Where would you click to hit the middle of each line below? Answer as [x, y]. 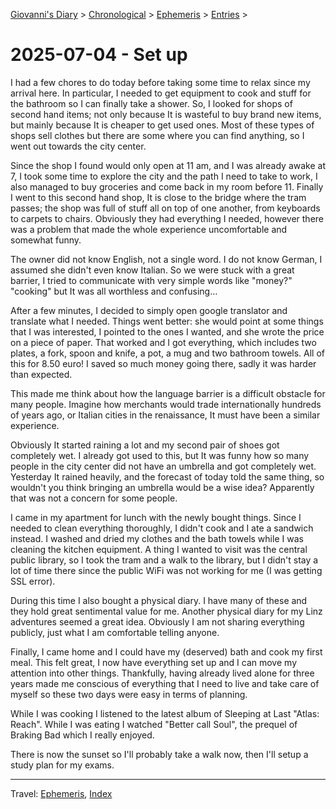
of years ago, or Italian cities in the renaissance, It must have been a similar [165, 415]
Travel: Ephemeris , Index [61, 793]
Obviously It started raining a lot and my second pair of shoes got [145, 445]
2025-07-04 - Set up [99, 55]
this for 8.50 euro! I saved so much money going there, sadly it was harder [163, 363]
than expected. [41, 374]
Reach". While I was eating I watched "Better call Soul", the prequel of [154, 724]
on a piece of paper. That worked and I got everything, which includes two [163, 342]
